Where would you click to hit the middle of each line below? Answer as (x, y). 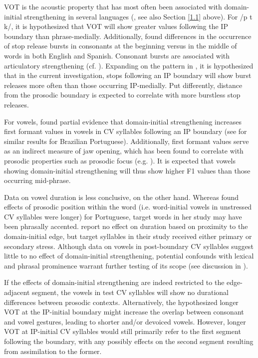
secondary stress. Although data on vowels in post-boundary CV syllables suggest (129, 246)
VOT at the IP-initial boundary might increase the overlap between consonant (124, 312)
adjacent (17, 292)
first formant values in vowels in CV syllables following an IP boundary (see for (126, 131)
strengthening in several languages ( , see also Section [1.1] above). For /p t (138, 16)
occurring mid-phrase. (37, 180)
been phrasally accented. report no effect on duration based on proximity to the (126, 226)
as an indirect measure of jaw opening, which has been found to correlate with (124, 151)
